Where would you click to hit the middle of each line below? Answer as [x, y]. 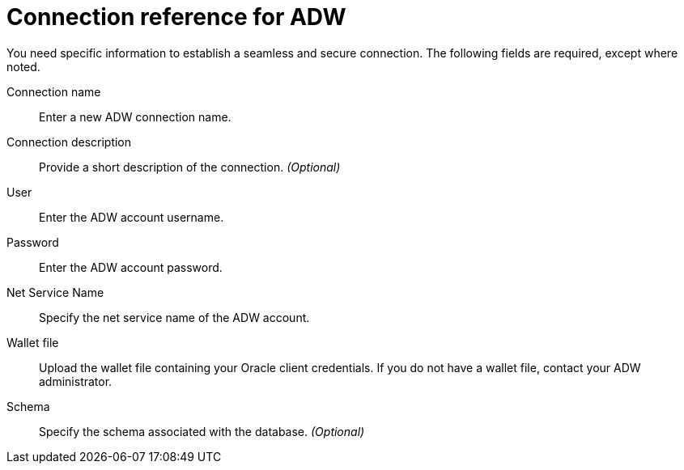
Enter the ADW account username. [132, 217]
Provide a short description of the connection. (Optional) [190, 167]
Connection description [69, 142]
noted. [23, 66]
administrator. [76, 381]
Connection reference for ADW [176, 17]
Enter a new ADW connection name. [135, 116]
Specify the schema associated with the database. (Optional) [202, 431]
